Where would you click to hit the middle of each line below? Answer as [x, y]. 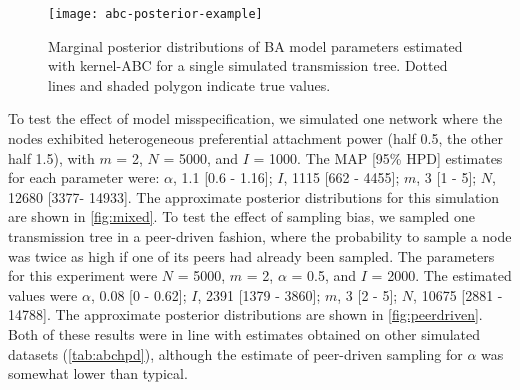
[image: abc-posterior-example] [155, 14]
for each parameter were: [84, 177]
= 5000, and [201, 157]
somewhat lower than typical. [98, 373]
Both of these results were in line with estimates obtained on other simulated [244, 333]
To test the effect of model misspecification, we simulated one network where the [255, 118]
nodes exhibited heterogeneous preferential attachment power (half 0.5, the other [256, 138]
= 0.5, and [324, 275]
